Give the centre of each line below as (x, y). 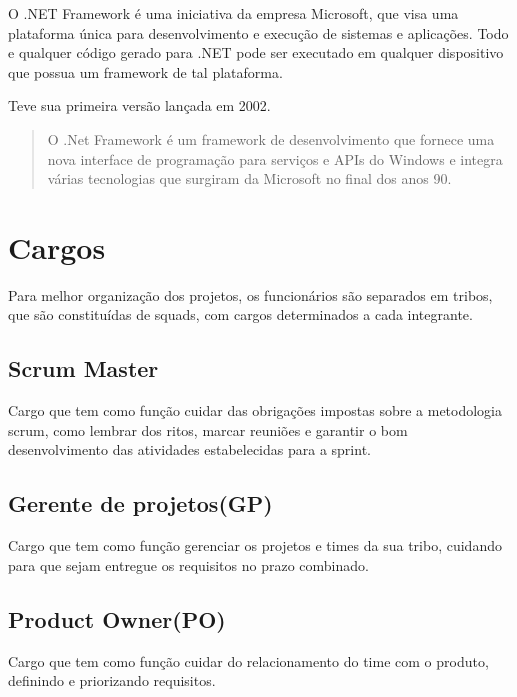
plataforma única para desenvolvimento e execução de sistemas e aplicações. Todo (258, 32)
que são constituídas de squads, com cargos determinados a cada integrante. (240, 314)
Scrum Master (83, 368)
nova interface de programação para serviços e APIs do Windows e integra (275, 158)
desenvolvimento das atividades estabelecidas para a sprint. (189, 449)
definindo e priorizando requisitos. (112, 680)
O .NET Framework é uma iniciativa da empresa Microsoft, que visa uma (233, 13)
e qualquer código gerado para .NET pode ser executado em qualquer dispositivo (256, 52)
